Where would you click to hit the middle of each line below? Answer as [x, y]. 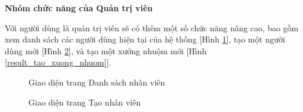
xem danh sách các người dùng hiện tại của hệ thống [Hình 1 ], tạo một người [145, 39]
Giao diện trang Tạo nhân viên [85, 102]
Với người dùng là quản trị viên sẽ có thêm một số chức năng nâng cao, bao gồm [152, 27]
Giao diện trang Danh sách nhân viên [97, 82]
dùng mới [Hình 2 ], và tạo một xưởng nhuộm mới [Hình [106, 50]
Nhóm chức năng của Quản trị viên [79, 8]
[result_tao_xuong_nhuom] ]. [58, 62]
